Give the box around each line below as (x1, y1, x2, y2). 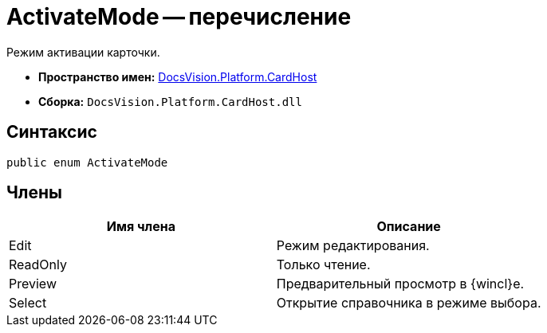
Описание (376, 218, 441, 235)
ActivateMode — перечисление (6, 3, 352, 30)
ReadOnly (9, 257, 67, 273)
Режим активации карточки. (6, 45, 160, 59)
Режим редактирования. (276, 237, 430, 254)
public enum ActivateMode (6, 155, 168, 169)
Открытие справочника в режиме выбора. (276, 295, 541, 311)
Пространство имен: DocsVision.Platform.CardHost (38, 69, 317, 84)
